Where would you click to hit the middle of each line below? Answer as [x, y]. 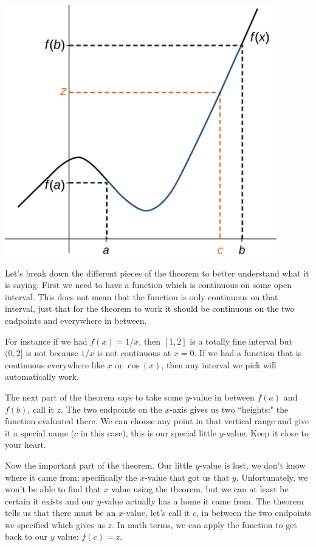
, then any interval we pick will [219, 364]
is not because [52, 353]
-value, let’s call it [156, 513]
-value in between [222, 397]
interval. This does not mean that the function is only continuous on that [142, 296]
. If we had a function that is [248, 353]
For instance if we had [46, 341]
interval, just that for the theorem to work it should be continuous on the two [150, 308]
